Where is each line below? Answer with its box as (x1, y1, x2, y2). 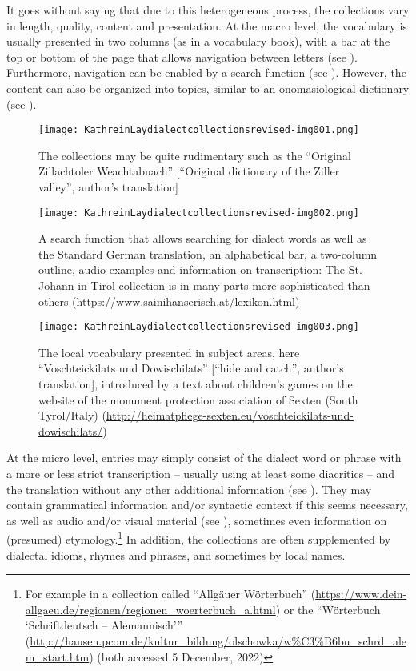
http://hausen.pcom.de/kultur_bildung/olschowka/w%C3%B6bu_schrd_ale (30, 633, 406, 649)
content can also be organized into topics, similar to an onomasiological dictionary (6, 79, 410, 96)
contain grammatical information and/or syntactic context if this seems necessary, (6, 496, 408, 513)
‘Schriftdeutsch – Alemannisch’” (25, 617, 183, 633)
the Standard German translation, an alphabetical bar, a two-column (38, 245, 378, 262)
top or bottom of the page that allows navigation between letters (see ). (6, 48, 358, 65)
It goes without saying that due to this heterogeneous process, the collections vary (6, 2, 410, 18)
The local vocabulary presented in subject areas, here (38, 344, 300, 360)
